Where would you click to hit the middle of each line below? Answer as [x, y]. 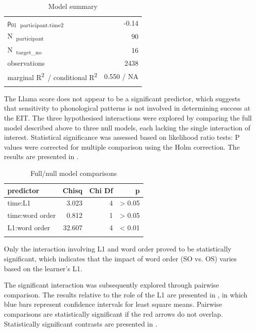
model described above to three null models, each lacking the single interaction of [127, 127]
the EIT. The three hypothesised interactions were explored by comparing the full [128, 118]
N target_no [25, 50]
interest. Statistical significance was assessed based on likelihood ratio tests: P [122, 137]
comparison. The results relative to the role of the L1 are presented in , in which [126, 294]
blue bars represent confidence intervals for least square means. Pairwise [113, 304]
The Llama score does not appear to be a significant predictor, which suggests [122, 98]
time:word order [32, 215]
